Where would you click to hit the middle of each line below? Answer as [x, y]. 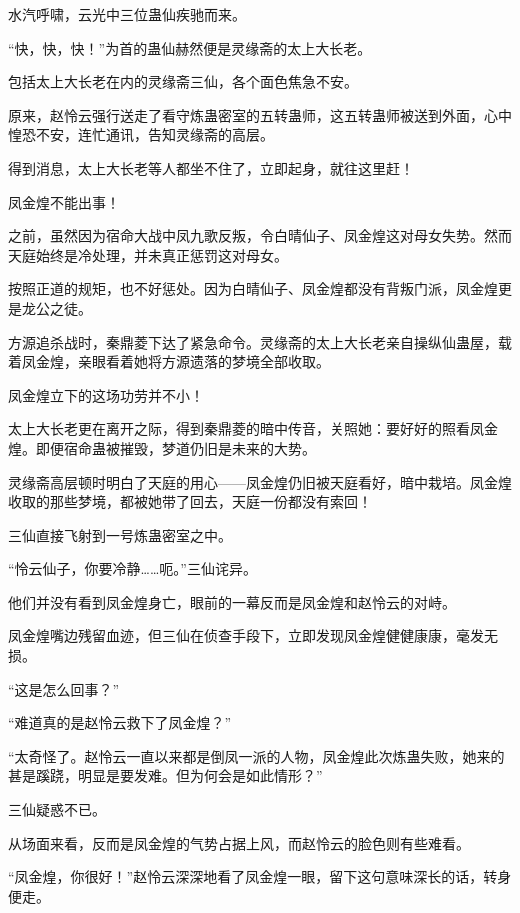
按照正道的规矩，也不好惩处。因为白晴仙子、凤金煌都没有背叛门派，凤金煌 [253, 288]
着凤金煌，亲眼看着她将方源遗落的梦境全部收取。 [169, 361]
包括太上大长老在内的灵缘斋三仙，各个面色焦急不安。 [183, 81]
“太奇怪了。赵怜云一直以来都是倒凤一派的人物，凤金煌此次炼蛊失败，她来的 [256, 755]
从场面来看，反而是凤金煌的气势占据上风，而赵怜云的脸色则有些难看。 [239, 842]
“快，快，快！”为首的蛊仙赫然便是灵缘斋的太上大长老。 [190, 47]
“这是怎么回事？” [64, 688]
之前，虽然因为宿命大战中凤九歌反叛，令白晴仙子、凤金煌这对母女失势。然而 [260, 235]
